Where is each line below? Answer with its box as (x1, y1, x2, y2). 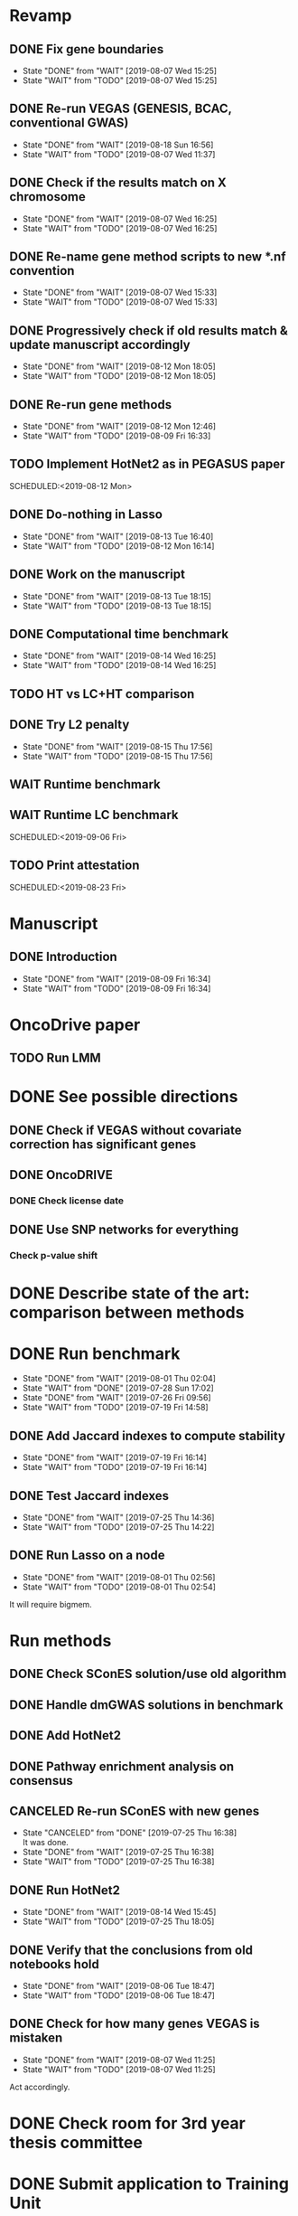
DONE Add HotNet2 (9, 1728, 122, 1743)
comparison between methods (9, 1302, 245, 1323)
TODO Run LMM (9, 1051, 101, 1066)
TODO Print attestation (9, 858, 140, 873)
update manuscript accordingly (9, 336, 191, 353)
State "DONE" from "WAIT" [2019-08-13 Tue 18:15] (22, 590, 212, 601)
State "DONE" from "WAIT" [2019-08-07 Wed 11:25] (22, 2054, 216, 2065)
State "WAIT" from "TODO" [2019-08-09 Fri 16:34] (22, 983, 211, 994)
